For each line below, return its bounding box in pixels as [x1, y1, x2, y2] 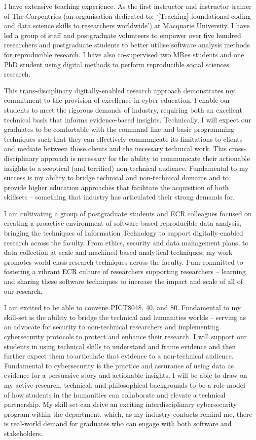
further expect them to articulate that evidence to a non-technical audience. [4, 351, 234, 361]
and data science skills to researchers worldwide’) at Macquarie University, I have [4, 20, 250, 31]
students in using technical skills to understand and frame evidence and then [4, 341, 236, 351]
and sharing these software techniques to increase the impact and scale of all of [4, 276, 243, 286]
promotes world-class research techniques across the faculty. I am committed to [4, 256, 243, 267]
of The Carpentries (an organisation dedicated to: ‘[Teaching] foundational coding [4, 10, 251, 21]
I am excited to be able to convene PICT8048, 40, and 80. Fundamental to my [4, 302, 241, 313]
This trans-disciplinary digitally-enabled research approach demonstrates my [4, 85, 235, 95]
